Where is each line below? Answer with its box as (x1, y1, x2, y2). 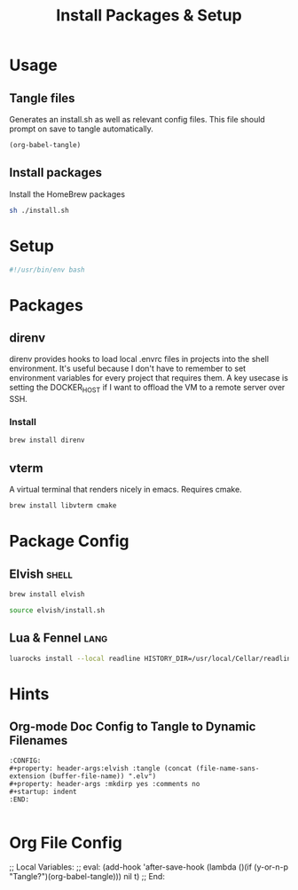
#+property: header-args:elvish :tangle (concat (9, 764, 192, 773)
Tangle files (9, 91, 75, 106)
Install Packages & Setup (56, 5, 242, 26)
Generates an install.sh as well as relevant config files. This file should (9, 114, 266, 124)
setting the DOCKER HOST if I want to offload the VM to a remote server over (9, 382, 286, 395)
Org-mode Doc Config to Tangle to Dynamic (9, 720, 256, 735)
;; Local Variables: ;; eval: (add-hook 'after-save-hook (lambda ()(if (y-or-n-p (9, 862, 289, 872)
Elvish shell (9, 566, 73, 581)
